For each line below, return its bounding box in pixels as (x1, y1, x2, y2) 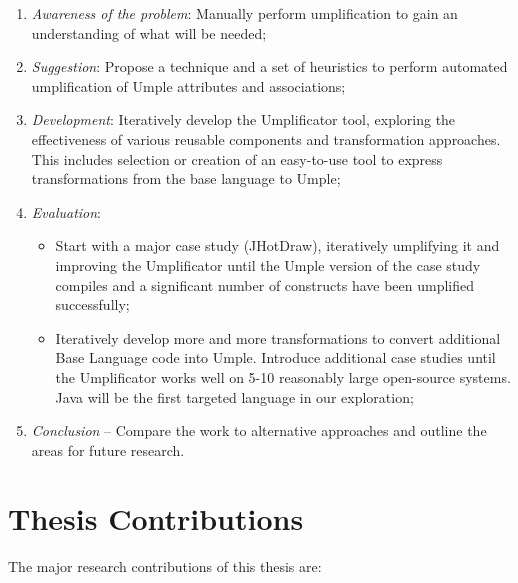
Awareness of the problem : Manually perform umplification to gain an (31, 3, 458, 23)
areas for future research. (31, 439, 185, 460)
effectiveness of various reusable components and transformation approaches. (31, 128, 501, 149)
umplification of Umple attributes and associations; (31, 75, 346, 96)
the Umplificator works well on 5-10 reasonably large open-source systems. (55, 366, 511, 387)
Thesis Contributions (8, 498, 304, 539)
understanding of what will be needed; (31, 22, 267, 43)
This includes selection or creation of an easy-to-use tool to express (31, 148, 443, 169)
